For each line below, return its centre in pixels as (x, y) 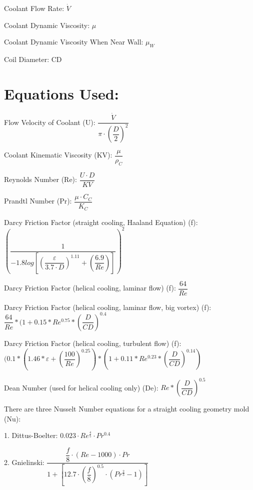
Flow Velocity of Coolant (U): (50, 122)
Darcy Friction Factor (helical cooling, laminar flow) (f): (90, 288)
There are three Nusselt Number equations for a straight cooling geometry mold (127, 409)
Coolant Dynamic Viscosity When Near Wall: (74, 42)
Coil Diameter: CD (33, 59)
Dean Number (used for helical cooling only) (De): (81, 387)
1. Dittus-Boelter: (31, 435)
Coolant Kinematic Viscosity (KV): (58, 155)
